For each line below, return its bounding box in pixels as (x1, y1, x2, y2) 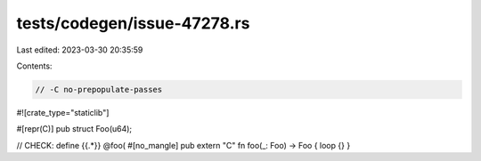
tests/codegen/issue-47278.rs (16, 13, 250, 33)
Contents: (16, 60, 53, 71)
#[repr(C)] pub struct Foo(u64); (16, 124, 133, 134)
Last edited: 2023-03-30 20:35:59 (16, 44, 143, 55)
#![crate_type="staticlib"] (16, 107, 110, 117)
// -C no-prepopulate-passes (35, 85, 163, 94)
